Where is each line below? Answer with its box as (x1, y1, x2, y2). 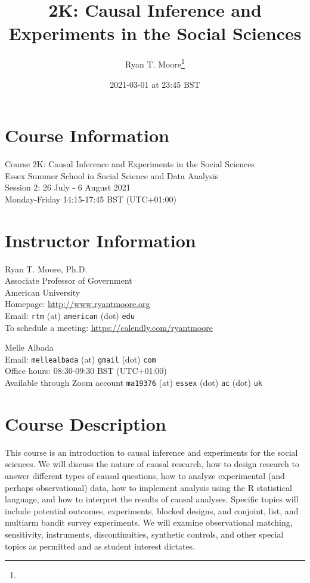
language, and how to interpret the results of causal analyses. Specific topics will (5, 493, 299, 505)
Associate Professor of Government (5, 274, 132, 287)
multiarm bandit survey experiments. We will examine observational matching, (5, 516, 293, 529)
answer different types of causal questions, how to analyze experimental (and (5, 470, 285, 482)
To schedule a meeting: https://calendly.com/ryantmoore (5, 321, 213, 333)
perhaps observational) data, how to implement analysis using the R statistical (5, 481, 292, 493)
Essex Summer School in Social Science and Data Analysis (5, 169, 219, 182)
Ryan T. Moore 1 (125, 56, 185, 70)
